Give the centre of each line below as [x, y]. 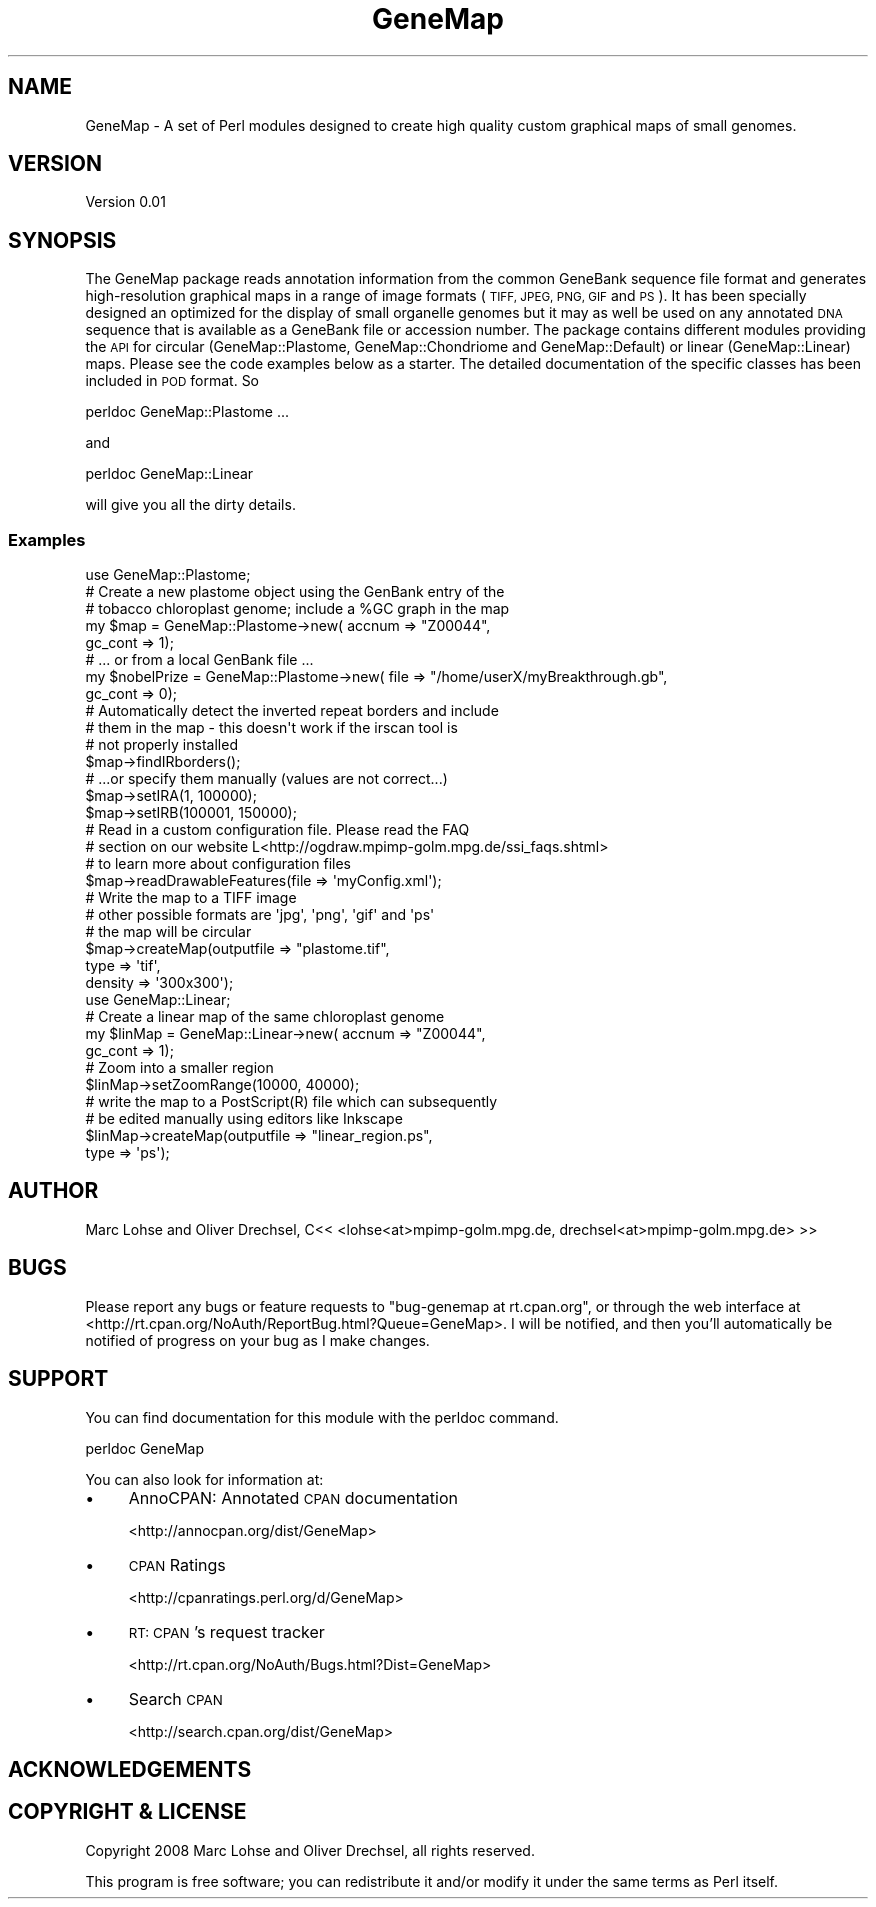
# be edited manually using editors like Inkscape [244, 1119]
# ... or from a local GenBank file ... [199, 660]
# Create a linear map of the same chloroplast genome [265, 1017]
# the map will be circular [168, 932]
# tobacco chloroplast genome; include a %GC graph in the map [297, 609]
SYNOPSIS [62, 240]
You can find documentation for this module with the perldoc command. [322, 1417]
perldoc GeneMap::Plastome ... [187, 412]
